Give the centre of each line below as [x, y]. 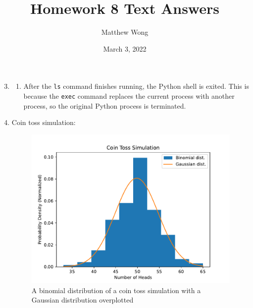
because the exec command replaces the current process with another [129, 95]
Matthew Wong [125, 32]
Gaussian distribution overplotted [82, 300]
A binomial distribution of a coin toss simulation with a [116, 290]
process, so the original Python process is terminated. [105, 105]
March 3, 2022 [125, 48]
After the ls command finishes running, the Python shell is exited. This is [136, 86]
